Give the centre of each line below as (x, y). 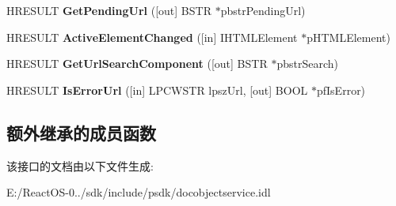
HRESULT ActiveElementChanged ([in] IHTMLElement (152, 37)
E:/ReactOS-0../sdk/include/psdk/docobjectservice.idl (139, 192)
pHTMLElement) (349, 37)
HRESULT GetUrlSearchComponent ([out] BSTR (137, 64)
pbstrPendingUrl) (263, 10)
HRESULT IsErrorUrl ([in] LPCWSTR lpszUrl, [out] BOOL (157, 90)
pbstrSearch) (307, 64)
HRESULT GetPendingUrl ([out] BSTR (109, 10)
